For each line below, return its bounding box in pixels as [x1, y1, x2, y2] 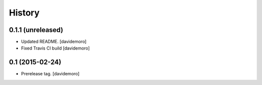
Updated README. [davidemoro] [21, 39, 87, 45]
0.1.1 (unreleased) [9, 26, 63, 34]
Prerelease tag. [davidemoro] [21, 71, 80, 77]
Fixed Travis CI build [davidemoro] [21, 45, 90, 51]
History [9, 7, 40, 18]
